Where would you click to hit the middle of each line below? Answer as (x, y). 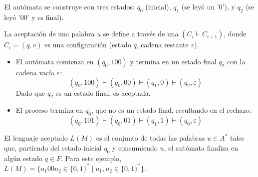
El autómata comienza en (55, 61)
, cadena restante (162, 45)
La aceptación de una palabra (49, 34)
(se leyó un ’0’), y (208, 6)
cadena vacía (35, 72)
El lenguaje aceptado (36, 138)
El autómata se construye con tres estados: (69, 6)
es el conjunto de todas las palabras (150, 138)
